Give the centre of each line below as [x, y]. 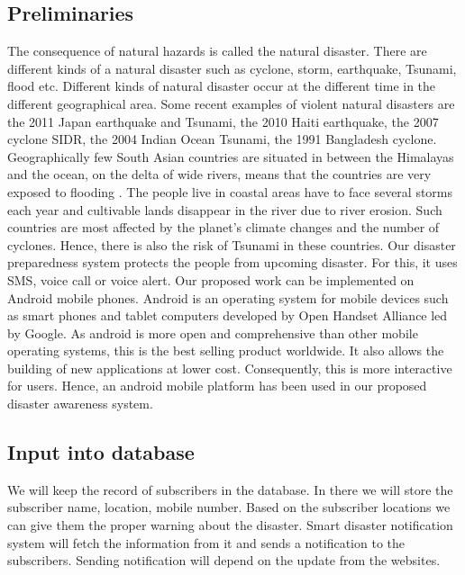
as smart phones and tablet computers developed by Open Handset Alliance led [228, 315]
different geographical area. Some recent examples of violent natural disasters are [231, 103]
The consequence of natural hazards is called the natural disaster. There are [217, 51]
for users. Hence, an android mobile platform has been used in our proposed [217, 386]
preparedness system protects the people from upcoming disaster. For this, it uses [232, 262]
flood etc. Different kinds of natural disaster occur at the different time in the [222, 86]
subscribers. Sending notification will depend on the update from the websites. [224, 560]
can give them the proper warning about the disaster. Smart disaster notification [230, 525]
